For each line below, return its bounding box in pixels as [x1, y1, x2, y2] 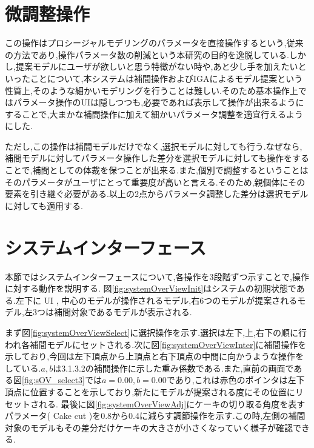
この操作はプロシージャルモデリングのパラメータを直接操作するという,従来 [5, 36, 304, 49]
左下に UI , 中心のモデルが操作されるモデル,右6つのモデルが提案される [15, 293, 298, 306]
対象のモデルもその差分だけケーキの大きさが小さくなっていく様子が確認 [5, 421, 293, 433]
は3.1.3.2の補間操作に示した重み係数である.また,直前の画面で [53, 361, 294, 374]
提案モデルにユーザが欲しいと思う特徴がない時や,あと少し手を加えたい [15, 60, 298, 73]
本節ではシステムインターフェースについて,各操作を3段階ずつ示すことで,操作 [5, 270, 309, 283]
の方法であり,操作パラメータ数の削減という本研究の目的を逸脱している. [5, 48, 289, 61]
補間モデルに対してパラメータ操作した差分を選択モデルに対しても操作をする [5, 152, 310, 164]
